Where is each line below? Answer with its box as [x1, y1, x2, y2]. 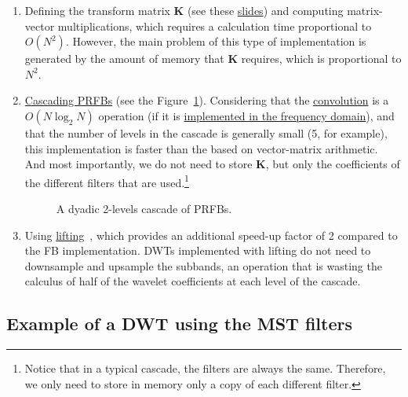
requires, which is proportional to [241, 50, 402, 67]
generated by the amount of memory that [24, 50, 224, 67]
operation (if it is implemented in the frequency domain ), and [98, 107, 395, 123]
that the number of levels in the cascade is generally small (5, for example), [24, 124, 388, 141]
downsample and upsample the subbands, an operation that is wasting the [24, 257, 382, 274]
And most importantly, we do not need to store [24, 156, 253, 172]
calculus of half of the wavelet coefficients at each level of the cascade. [24, 273, 361, 289]
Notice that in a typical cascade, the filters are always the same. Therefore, [24, 360, 386, 377]
